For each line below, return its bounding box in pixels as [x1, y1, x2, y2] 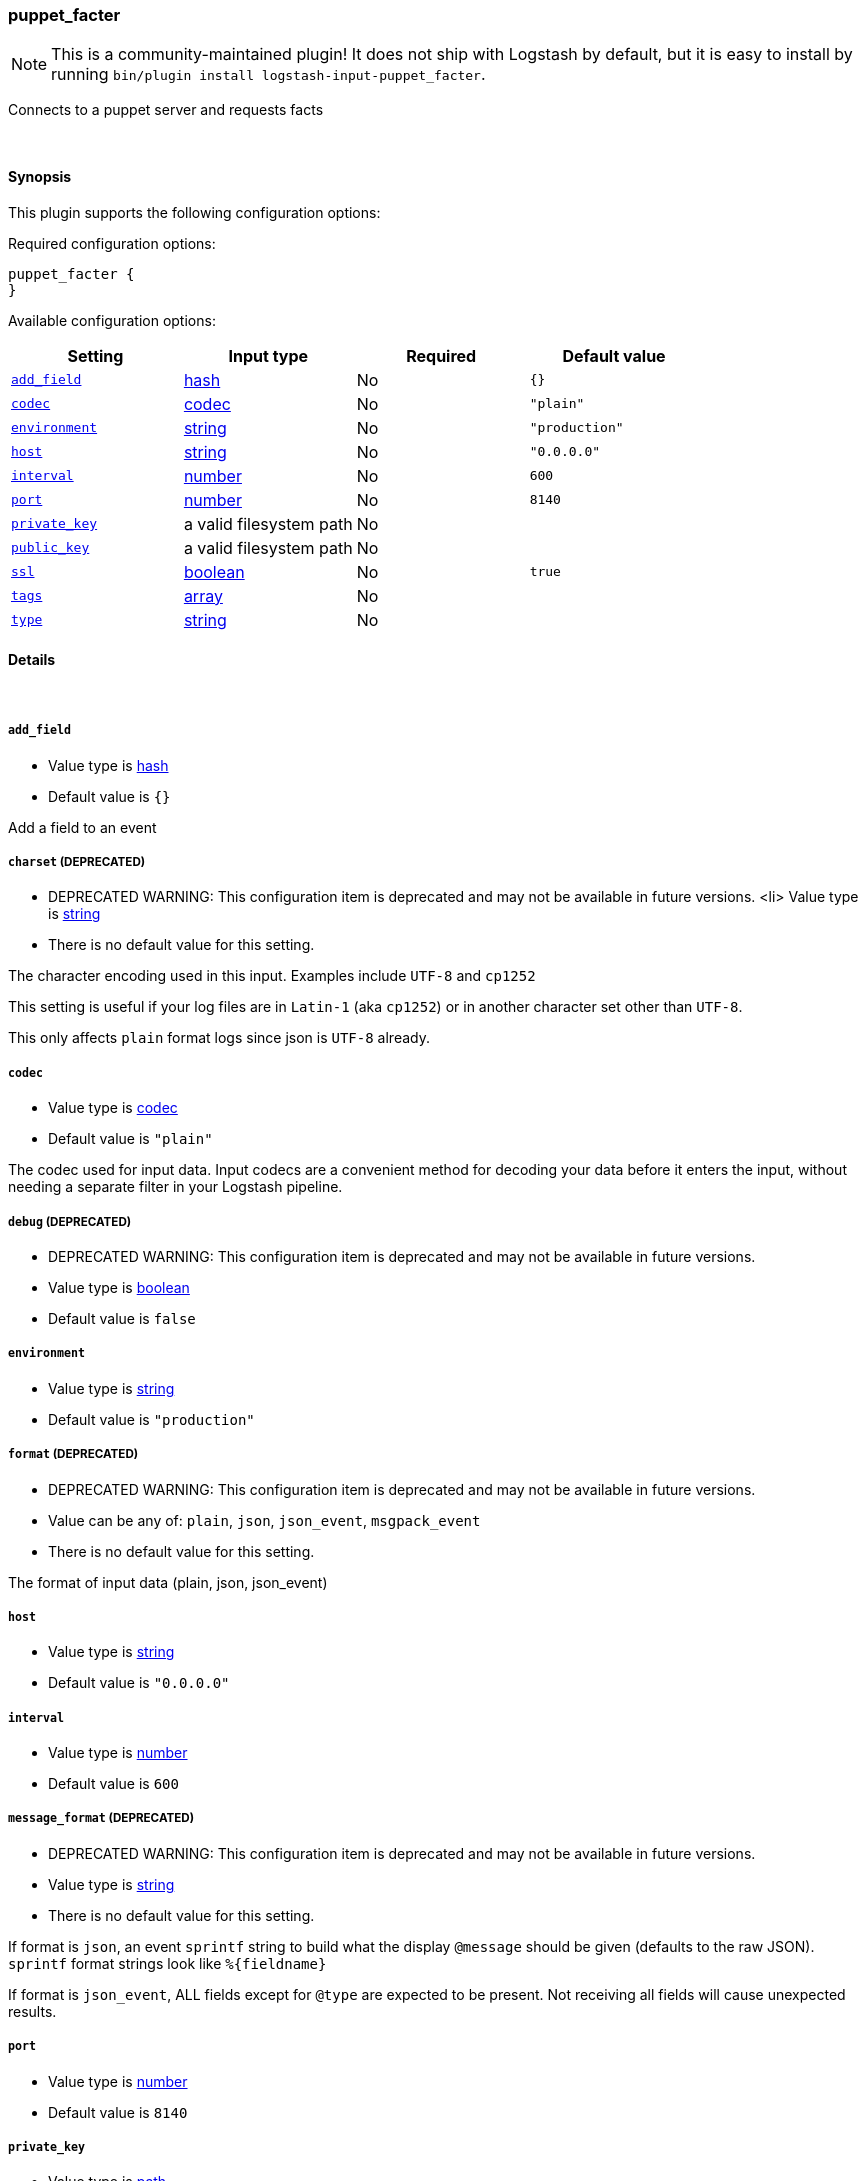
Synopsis [8, 167, 72, 185]
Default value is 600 [48, 1775, 179, 1793]
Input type [228, 345, 309, 366]
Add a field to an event [8, 818, 157, 836]
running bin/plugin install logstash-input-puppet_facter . [51, 64, 486, 85]
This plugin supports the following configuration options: [8, 203, 381, 221]
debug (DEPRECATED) [8, 1214, 132, 1229]
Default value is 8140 [48, 2103, 188, 2121]
